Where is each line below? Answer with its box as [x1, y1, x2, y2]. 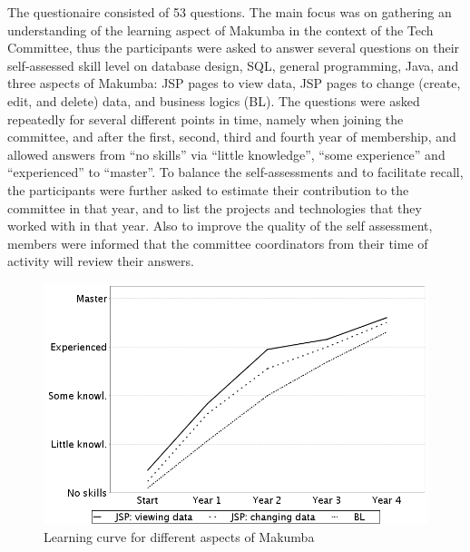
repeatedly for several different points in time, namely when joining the [7, 109, 404, 128]
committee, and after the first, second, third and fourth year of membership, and [7, 127, 456, 146]
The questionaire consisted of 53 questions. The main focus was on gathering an [7, 3, 452, 21]
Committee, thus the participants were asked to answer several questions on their [7, 38, 460, 57]
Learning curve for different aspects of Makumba [44, 527, 315, 546]
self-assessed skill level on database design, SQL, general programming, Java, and [7, 55, 459, 74]
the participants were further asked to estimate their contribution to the [7, 180, 409, 199]
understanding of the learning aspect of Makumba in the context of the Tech [7, 20, 434, 39]
